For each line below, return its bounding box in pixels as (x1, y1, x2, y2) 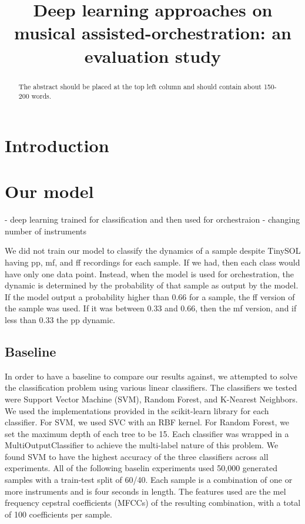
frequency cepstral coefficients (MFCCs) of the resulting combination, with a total (5, 496, 301, 509)
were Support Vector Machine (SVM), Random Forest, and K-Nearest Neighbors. (5, 392, 298, 405)
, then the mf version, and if (195, 302, 297, 314)
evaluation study (84, 43, 222, 68)
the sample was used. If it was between (5, 302, 145, 314)
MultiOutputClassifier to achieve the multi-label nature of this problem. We (5, 439, 279, 451)
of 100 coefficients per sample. (5, 508, 112, 520)
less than (5, 313, 36, 325)
